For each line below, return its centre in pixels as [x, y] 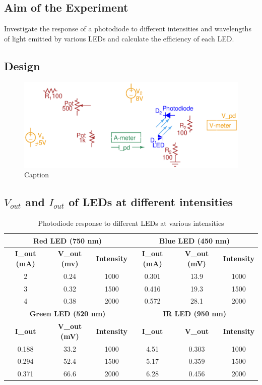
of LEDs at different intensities [151, 202]
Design [22, 65]
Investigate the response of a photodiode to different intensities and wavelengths [128, 29]
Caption [37, 175]
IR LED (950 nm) [194, 314]
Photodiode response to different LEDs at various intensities [131, 223]
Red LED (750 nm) [68, 240]
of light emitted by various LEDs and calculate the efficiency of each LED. [119, 38]
